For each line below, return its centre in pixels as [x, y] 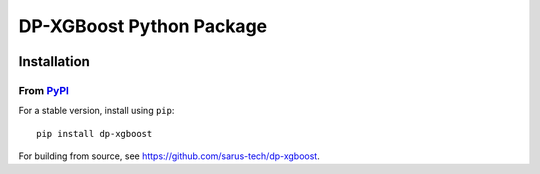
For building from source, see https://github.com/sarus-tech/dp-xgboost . [169, 156]
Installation [54, 61]
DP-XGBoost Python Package [143, 26]
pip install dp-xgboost [94, 133]
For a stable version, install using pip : [96, 111]
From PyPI [44, 90]
